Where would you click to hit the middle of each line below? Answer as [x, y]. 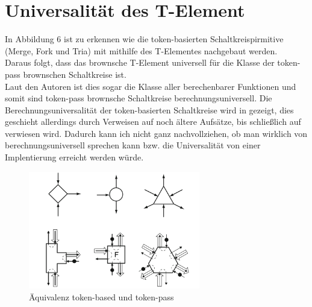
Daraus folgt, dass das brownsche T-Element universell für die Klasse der [140, 62]
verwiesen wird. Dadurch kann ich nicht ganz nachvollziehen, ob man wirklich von [156, 133]
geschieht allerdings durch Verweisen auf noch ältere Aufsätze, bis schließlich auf [153, 122]
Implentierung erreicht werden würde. [74, 157]
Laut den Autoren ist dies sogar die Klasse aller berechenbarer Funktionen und [151, 86]
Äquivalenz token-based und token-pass [101, 296]
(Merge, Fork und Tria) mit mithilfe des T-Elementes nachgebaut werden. [141, 50]
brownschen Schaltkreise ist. [75, 74]
